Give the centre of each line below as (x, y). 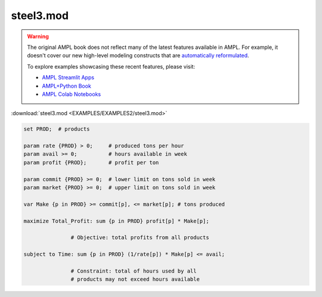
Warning (38, 36)
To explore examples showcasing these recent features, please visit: (111, 66)
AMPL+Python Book (67, 86)
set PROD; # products (57, 129)
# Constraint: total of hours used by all (134, 271)
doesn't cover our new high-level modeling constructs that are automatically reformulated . (138, 55)
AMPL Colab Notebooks (72, 94)
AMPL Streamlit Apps (68, 78)
